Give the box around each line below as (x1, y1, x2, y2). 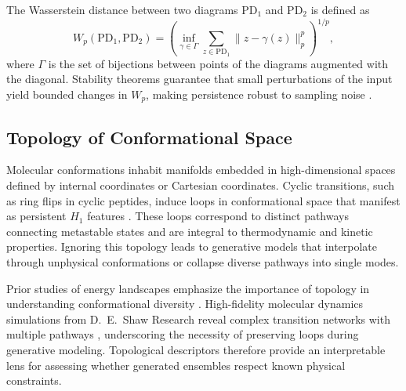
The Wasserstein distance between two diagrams (6, 2, 238, 17)
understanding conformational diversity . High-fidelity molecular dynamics (6, 295, 364, 312)
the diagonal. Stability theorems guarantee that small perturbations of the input (6, 71, 393, 87)
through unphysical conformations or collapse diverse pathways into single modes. (6, 254, 399, 270)
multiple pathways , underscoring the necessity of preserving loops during (6, 326, 359, 342)
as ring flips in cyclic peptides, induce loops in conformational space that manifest (6, 192, 401, 208)
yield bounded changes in (6, 85, 128, 102)
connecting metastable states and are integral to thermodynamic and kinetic (6, 223, 373, 239)
